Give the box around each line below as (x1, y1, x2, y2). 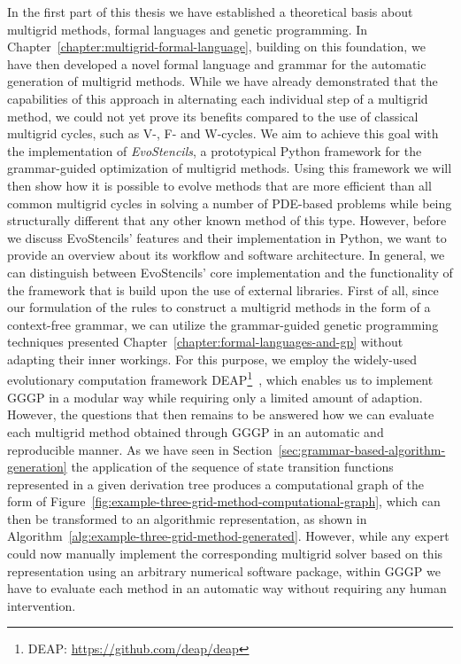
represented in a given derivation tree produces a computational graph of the (7, 474, 424, 493)
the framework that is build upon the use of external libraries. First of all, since (7, 280, 439, 299)
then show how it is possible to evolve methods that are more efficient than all (7, 176, 432, 194)
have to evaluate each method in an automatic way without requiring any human (7, 579, 447, 598)
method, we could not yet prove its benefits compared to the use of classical (7, 106, 419, 125)
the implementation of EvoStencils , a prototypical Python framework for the (7, 141, 422, 160)
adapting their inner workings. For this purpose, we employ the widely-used (7, 349, 418, 368)
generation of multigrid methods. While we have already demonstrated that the (7, 72, 438, 90)
